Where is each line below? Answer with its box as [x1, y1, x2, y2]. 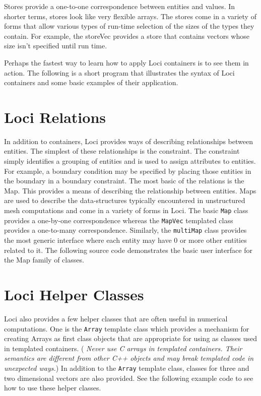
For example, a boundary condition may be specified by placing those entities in [4, 165, 251, 176]
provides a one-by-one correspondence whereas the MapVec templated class [4, 215, 233, 225]
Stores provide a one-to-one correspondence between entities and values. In [4, 1, 235, 11]
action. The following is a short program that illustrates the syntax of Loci [4, 67, 235, 78]
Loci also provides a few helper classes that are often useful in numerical [4, 313, 228, 323]
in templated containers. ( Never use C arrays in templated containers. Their [4, 343, 242, 353]
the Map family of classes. [4, 254, 84, 265]
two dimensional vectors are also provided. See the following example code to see [4, 372, 253, 383]
